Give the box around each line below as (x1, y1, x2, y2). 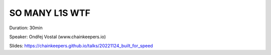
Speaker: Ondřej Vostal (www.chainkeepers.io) (9, 34, 106, 40)
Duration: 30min (9, 25, 43, 31)
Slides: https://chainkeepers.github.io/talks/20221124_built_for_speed (9, 43, 153, 49)
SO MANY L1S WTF (9, 7, 90, 18)
